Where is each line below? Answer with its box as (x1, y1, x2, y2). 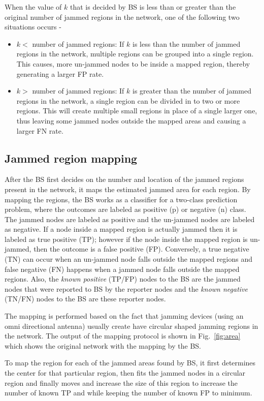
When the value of (5, 2, 62, 12)
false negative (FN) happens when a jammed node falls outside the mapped (5, 263, 240, 274)
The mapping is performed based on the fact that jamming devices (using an (5, 311, 244, 321)
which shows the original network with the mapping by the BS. (5, 340, 201, 351)
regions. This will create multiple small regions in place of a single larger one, (16, 105, 257, 116)
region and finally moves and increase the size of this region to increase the (5, 377, 238, 388)
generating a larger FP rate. (16, 68, 104, 79)
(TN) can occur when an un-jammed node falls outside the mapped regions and (5, 254, 252, 264)
